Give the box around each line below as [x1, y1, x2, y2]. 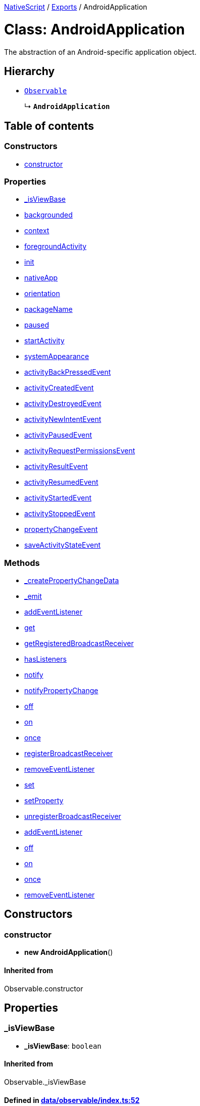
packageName [24, 305, 73, 314]
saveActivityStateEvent [24, 541, 101, 550]
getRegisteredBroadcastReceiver [24, 639, 134, 648]
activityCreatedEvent [24, 383, 94, 393]
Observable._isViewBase [4, 1077, 86, 1086]
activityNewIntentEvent [24, 415, 102, 424]
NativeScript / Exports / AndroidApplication [4, 3, 147, 11]
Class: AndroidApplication [4, 20, 185, 38]
